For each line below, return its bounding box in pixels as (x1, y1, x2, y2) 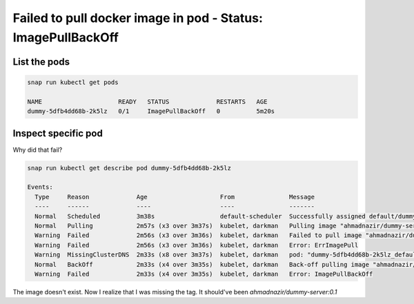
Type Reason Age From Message (34, 193, 315, 201)
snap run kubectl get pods (27, 78, 119, 86)
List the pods (12, 56, 70, 68)
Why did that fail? (12, 145, 63, 154)
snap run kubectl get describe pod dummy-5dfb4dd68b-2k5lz (27, 164, 231, 172)
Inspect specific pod (12, 128, 103, 139)
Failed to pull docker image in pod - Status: (12, 10, 264, 26)
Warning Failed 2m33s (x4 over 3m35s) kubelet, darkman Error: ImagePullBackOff (34, 270, 373, 278)
